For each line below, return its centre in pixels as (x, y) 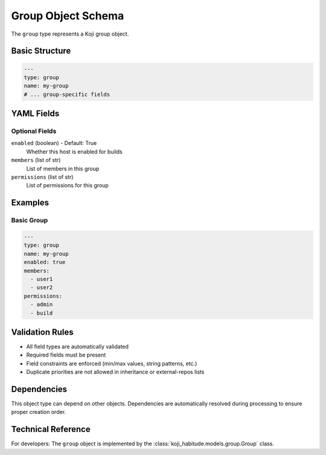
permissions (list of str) (42, 177)
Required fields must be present (66, 355)
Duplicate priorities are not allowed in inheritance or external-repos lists (115, 372)
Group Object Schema (68, 16)
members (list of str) (36, 160)
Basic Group (30, 221)
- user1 (42, 279)
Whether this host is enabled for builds (75, 152)
